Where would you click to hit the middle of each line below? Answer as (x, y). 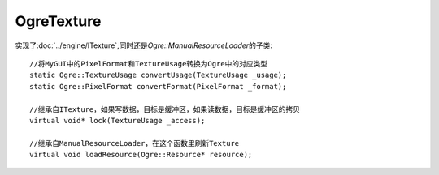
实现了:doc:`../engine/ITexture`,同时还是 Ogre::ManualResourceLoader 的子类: (143, 45)
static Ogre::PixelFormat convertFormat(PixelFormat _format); (158, 86)
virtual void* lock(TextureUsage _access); (117, 120)
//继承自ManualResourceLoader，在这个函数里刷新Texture (135, 143)
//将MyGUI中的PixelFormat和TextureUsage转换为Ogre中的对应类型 (149, 64)
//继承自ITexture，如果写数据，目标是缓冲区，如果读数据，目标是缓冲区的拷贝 (165, 109)
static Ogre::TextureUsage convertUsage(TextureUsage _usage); (158, 75)
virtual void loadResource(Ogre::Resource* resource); (141, 155)
